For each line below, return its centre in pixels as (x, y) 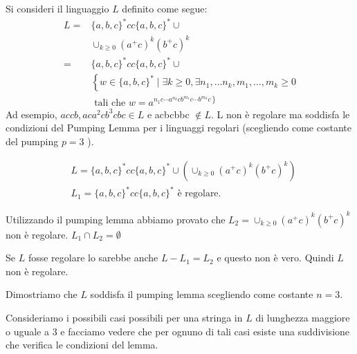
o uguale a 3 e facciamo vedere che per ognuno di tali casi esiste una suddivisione (178, 331)
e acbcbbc (168, 114)
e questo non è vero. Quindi (275, 258)
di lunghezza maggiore (303, 317)
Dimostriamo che (42, 294)
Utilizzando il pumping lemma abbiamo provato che (116, 219)
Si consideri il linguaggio (57, 8)
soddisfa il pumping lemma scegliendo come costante (202, 294)
